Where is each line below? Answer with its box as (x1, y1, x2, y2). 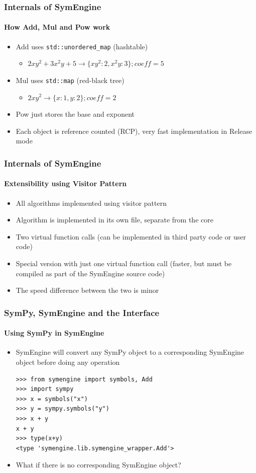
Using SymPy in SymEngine (4, 328, 104, 338)
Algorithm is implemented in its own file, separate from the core (16, 214, 213, 225)
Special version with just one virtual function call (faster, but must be (16, 258, 232, 268)
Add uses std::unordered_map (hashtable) (16, 41, 148, 51)
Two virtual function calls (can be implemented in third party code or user (16, 231, 246, 242)
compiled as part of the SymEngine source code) (16, 268, 165, 278)
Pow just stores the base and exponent (16, 109, 135, 119)
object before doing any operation (16, 356, 120, 367)
